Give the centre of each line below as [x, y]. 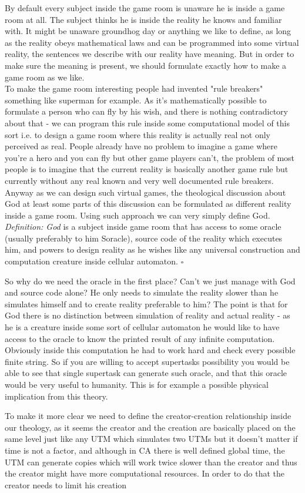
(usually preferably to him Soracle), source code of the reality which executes [144, 238]
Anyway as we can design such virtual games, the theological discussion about [145, 192]
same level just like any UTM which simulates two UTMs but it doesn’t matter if [151, 439]
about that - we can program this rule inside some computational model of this [147, 123]
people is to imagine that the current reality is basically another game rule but [147, 169]
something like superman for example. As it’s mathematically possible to [136, 100]
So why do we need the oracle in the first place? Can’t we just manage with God [150, 281]
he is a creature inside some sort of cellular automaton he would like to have [142, 327]
